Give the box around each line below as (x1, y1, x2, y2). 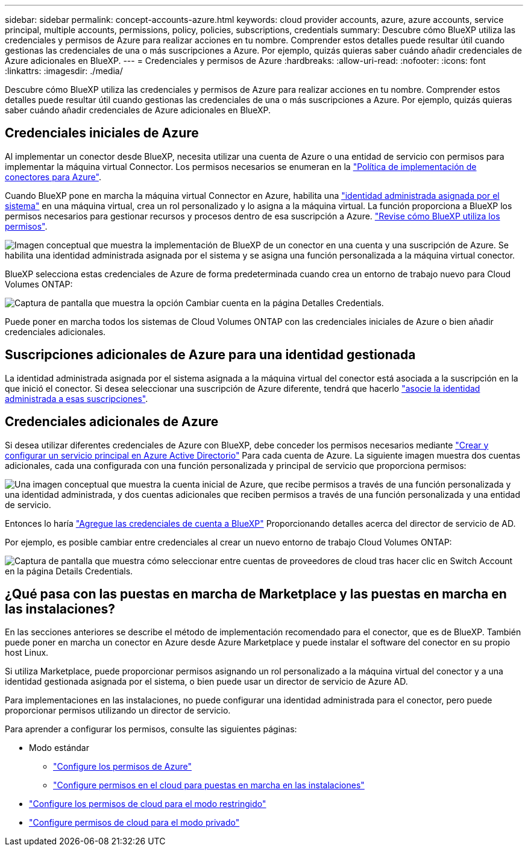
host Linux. (5, 647, 49, 658)
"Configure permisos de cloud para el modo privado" (29, 817, 240, 828)
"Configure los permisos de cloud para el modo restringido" (29, 799, 266, 809)
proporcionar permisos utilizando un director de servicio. (5, 705, 231, 716)
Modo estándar (29, 743, 89, 753)
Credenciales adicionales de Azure (5, 414, 219, 430)
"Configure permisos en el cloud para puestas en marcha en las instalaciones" (53, 780, 365, 791)
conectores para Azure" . (5, 171, 101, 182)
